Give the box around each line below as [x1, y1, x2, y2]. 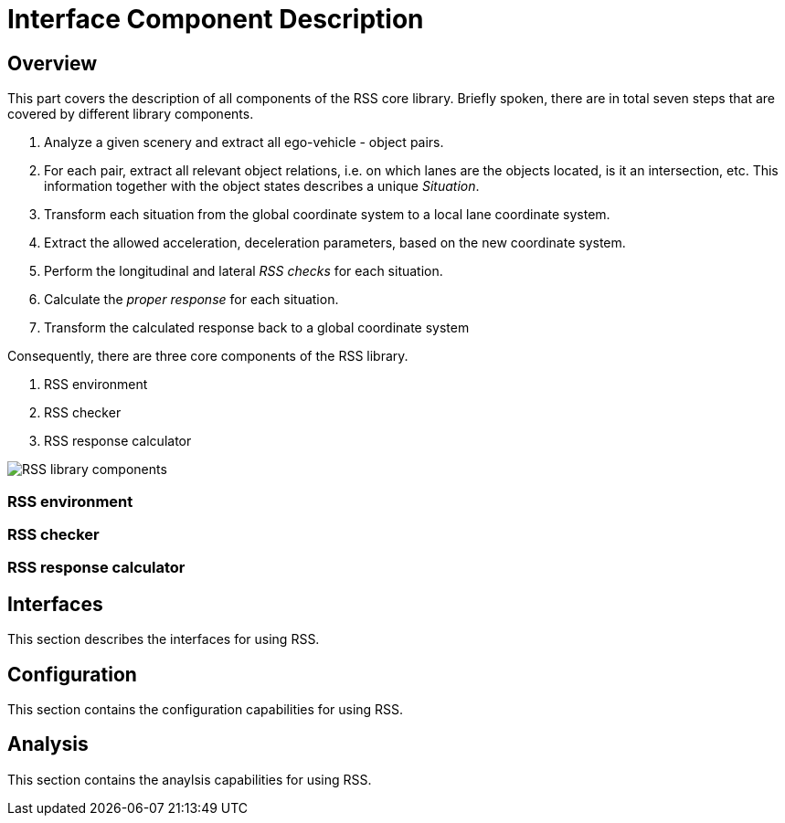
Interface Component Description [7, 4, 424, 35]
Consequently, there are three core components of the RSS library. [7, 348, 408, 364]
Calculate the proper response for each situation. [44, 291, 339, 308]
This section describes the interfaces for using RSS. [7, 631, 320, 648]
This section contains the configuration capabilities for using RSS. [7, 701, 404, 717]
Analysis [7, 733, 89, 756]
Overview [7, 51, 98, 75]
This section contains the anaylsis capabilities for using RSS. [7, 771, 372, 787]
